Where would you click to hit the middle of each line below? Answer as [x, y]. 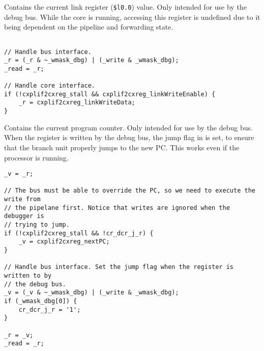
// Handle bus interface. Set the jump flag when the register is [119, 267]
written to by [28, 276]
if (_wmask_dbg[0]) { [41, 301]
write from [22, 199]
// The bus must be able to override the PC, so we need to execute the [130, 191]
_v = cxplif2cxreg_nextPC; [64, 242]
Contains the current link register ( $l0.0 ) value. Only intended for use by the [125, 7]
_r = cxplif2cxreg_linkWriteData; [77, 103]
